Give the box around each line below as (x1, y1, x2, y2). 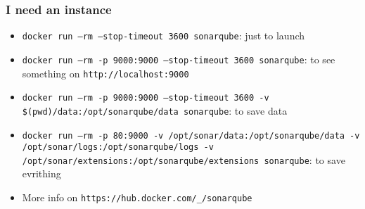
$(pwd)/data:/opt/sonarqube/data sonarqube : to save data (22, 103, 288, 118)
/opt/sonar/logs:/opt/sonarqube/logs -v (22, 142, 214, 153)
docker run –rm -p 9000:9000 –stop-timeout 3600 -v (22, 93, 269, 103)
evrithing (22, 166, 61, 181)
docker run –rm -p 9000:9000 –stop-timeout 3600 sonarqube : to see (22, 51, 335, 66)
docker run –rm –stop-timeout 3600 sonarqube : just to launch (22, 28, 305, 43)
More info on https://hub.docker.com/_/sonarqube (22, 190, 252, 205)
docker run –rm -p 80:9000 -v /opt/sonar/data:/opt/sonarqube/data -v (22, 130, 360, 141)
